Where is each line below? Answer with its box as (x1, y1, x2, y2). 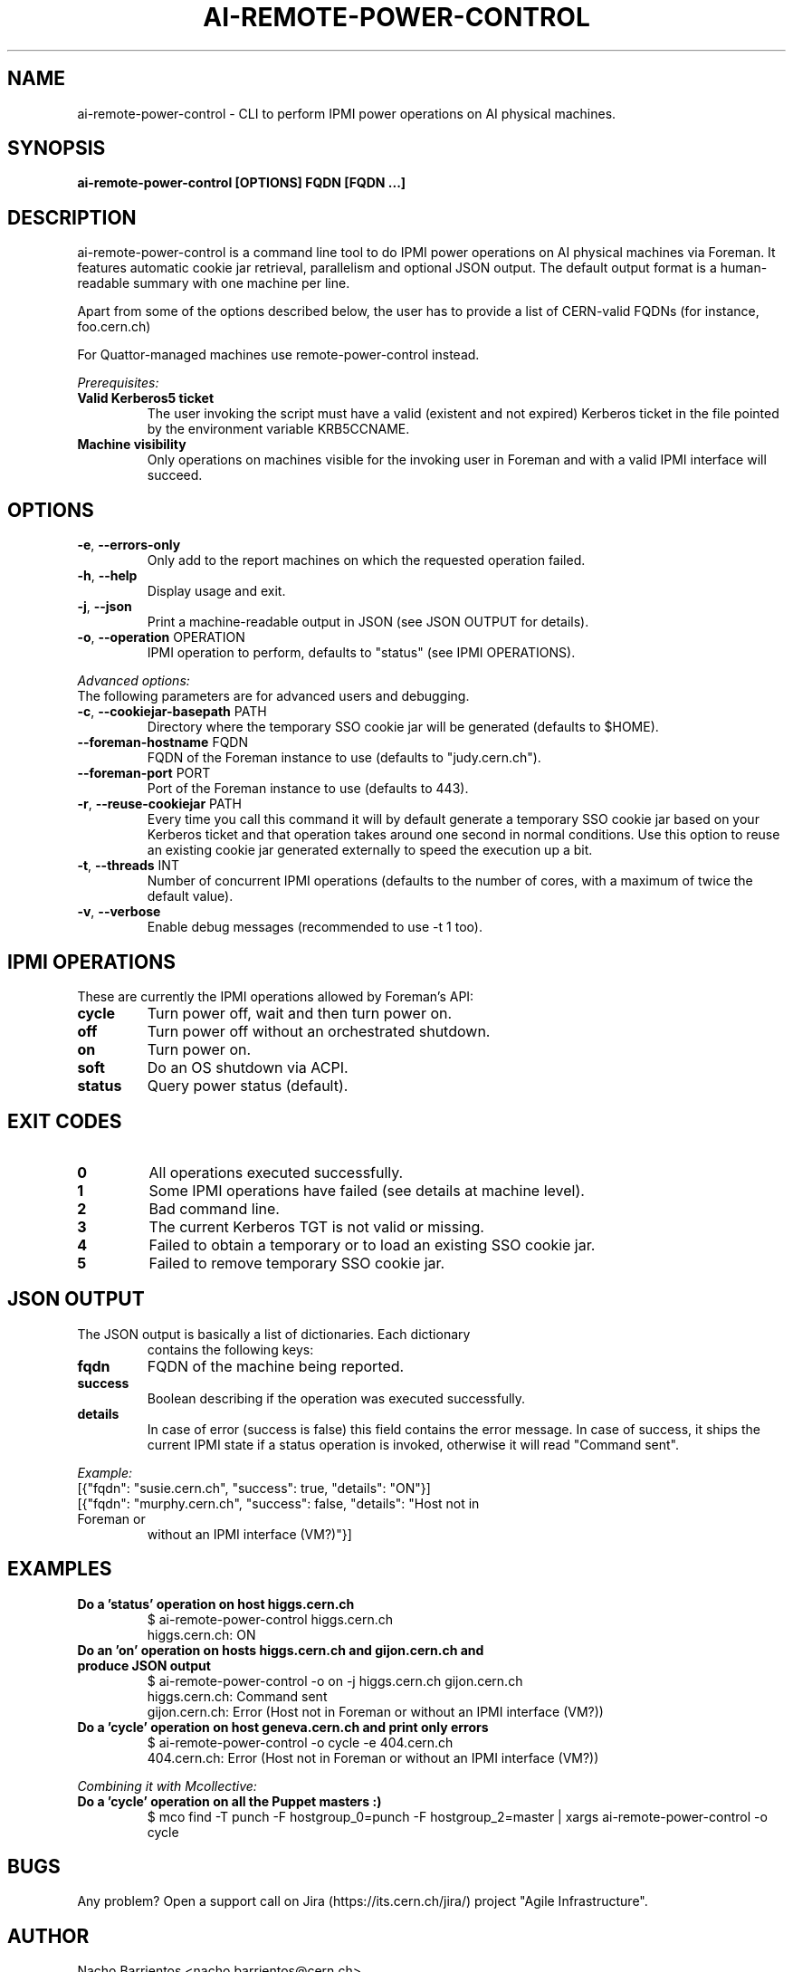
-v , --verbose (77, 904, 161, 920)
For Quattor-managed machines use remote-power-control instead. (77, 347, 480, 363)
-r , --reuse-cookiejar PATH (77, 796, 242, 812)
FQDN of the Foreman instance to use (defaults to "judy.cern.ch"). (147, 750, 541, 766)
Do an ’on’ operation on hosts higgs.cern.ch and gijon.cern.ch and (77, 1642, 484, 1658)
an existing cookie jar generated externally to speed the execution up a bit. (147, 842, 593, 858)
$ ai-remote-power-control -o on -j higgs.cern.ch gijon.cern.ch (147, 1672, 523, 1689)
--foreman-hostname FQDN (77, 734, 249, 751)
